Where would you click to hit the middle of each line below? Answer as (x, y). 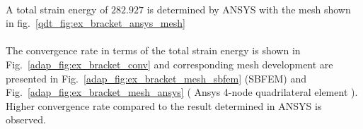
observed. (26, 119)
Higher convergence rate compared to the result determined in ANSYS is (164, 105)
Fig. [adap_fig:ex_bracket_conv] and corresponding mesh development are (169, 64)
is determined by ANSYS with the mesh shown (249, 9)
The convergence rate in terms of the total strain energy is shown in (153, 50)
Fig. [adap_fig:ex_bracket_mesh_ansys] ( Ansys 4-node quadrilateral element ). (182, 92)
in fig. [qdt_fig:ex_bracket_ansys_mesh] (96, 23)
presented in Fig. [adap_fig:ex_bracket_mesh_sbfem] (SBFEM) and (156, 78)
